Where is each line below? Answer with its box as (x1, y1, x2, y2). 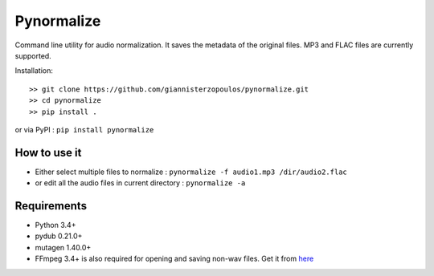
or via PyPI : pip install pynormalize (14, 124, 154, 134)
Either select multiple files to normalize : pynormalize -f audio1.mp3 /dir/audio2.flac (35, 167, 347, 177)
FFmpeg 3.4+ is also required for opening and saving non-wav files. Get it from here (35, 254, 314, 264)
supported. (14, 51, 51, 60)
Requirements (14, 199, 88, 213)
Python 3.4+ (35, 221, 76, 230)
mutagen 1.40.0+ (35, 242, 92, 252)
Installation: (14, 66, 54, 75)
